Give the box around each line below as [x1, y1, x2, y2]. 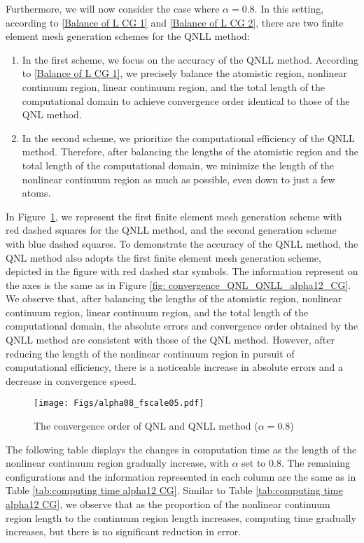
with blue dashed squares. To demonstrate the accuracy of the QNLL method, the [6, 236, 358, 251]
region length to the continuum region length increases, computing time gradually [6, 510, 356, 525]
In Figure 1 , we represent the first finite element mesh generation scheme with [6, 209, 342, 223]
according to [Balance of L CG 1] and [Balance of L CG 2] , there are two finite [6, 15, 344, 29]
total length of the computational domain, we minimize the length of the [22, 157, 335, 172]
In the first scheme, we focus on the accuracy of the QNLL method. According [22, 52, 358, 66]
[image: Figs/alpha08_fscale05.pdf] [34, 398, 204, 409]
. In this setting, [254, 1, 324, 15]
